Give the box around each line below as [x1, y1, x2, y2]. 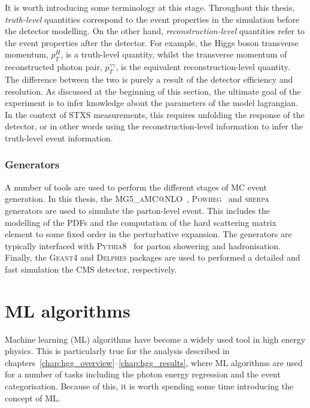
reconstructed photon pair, [5, 61, 102, 73]
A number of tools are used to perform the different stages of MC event [5, 180, 267, 193]
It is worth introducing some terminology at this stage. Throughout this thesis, [5, 1, 295, 13]
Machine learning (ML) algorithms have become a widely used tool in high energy [5, 333, 306, 345]
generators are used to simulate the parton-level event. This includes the [5, 204, 271, 216]
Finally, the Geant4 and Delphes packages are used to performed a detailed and [5, 251, 300, 264]
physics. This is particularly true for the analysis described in [5, 344, 230, 357]
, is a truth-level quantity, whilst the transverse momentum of [60, 48, 287, 61]
